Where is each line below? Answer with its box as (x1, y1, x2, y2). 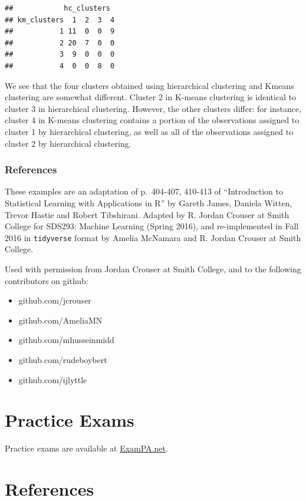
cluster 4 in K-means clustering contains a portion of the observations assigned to (5, 114, 300, 126)
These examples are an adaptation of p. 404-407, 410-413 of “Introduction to (5, 185, 283, 197)
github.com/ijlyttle (18, 373, 87, 385)
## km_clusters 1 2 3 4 (5, 15, 115, 24)
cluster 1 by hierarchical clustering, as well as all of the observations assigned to (5, 125, 294, 137)
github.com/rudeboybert (18, 353, 107, 365)
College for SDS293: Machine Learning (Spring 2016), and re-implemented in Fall (5, 220, 299, 232)
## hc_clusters (5, 4, 110, 12)
